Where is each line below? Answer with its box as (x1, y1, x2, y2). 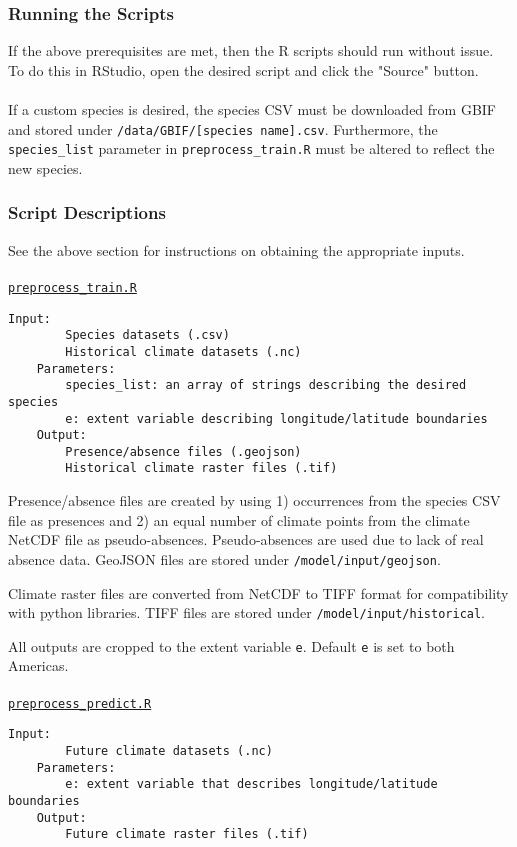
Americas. (8, 655, 69, 676)
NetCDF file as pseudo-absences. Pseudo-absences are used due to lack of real (8, 529, 484, 550)
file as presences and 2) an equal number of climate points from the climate (8, 509, 470, 530)
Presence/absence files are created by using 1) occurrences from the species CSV (8, 490, 501, 511)
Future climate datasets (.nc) (65, 743, 273, 758)
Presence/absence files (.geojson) (65, 444, 302, 459)
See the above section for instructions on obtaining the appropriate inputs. (8, 239, 465, 260)
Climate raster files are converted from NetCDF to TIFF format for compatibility (8, 582, 509, 603)
